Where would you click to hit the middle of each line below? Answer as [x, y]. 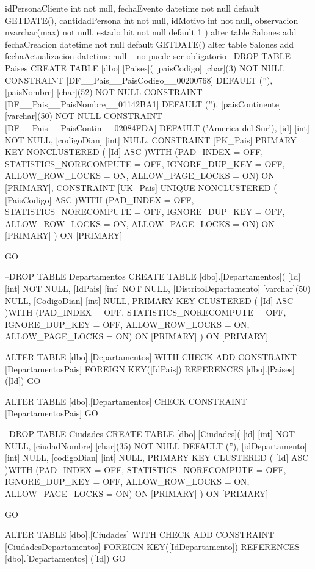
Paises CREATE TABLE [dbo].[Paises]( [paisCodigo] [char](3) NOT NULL [145, 67]
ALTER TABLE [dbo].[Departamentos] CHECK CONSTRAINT [126, 401]
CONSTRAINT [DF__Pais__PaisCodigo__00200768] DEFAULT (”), [139, 80]
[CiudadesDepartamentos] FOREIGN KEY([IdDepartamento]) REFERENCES [152, 546]
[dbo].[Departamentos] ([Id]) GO [66, 558]
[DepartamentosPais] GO [52, 413]
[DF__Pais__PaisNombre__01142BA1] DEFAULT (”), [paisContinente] [143, 103]
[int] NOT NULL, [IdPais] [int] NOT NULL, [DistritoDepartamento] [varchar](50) [158, 288]
